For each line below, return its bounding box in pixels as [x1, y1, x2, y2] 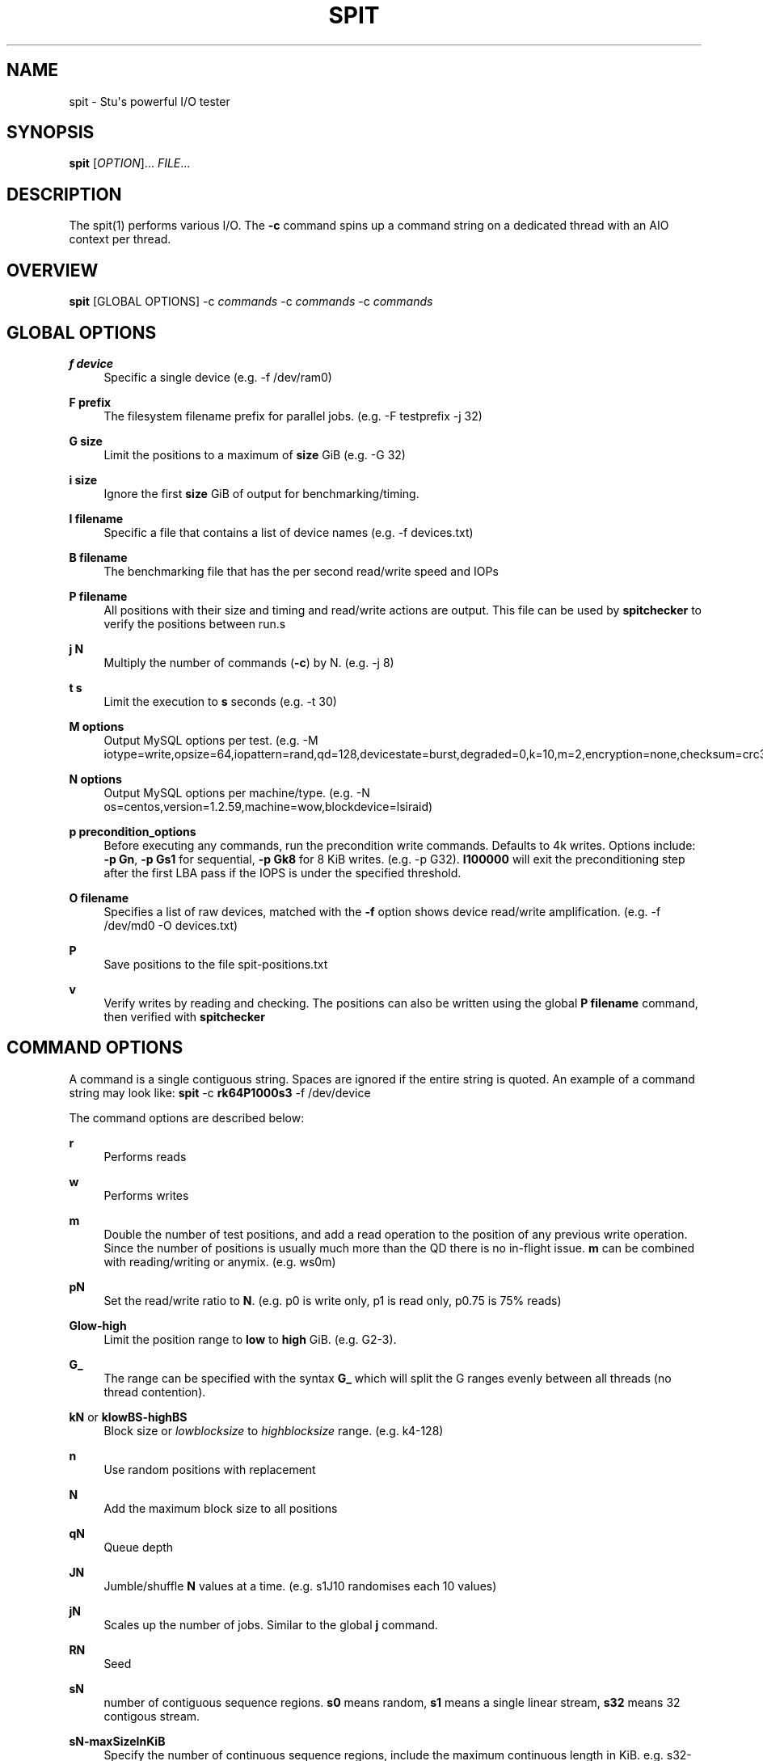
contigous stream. [103, 1708, 200, 1723]
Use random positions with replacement [103, 1462, 316, 1476]
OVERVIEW [6, 260, 99, 281]
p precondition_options [69, 824, 196, 838]
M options [69, 719, 124, 733]
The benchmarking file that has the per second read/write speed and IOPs [103, 564, 499, 578]
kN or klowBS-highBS [69, 1409, 188, 1424]
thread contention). [103, 1384, 206, 1399]
